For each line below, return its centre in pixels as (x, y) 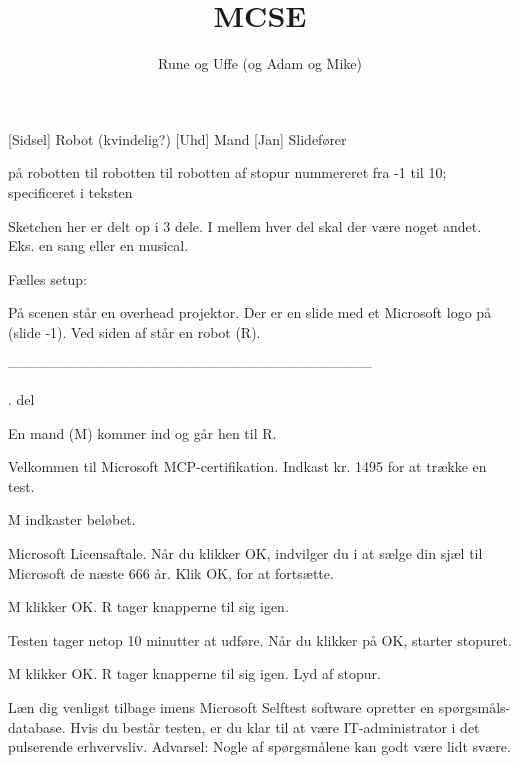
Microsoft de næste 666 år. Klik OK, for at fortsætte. (171, 572)
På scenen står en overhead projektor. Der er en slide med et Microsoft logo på (250, 312)
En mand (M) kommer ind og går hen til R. (142, 432)
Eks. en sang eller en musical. (98, 245)
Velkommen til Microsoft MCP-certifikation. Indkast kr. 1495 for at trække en (247, 466)
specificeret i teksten (70, 191)
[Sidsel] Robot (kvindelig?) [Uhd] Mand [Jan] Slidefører (177, 138)
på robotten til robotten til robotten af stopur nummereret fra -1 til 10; (227, 172)
